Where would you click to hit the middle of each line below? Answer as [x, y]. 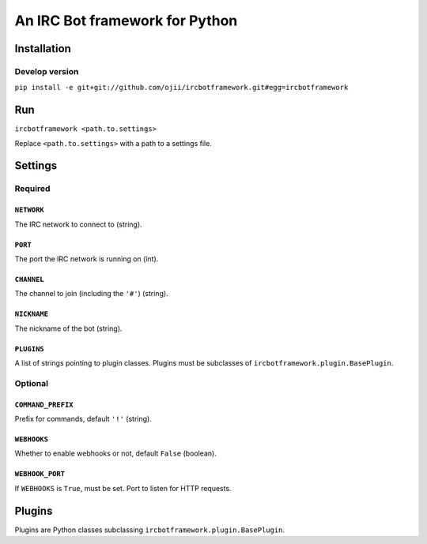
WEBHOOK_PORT [40, 474]
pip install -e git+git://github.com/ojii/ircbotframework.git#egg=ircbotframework [181, 88]
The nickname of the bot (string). [68, 328]
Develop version [47, 71]
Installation [43, 49]
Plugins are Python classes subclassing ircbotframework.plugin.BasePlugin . [149, 530]
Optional [32, 383]
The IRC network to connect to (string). [78, 224]
